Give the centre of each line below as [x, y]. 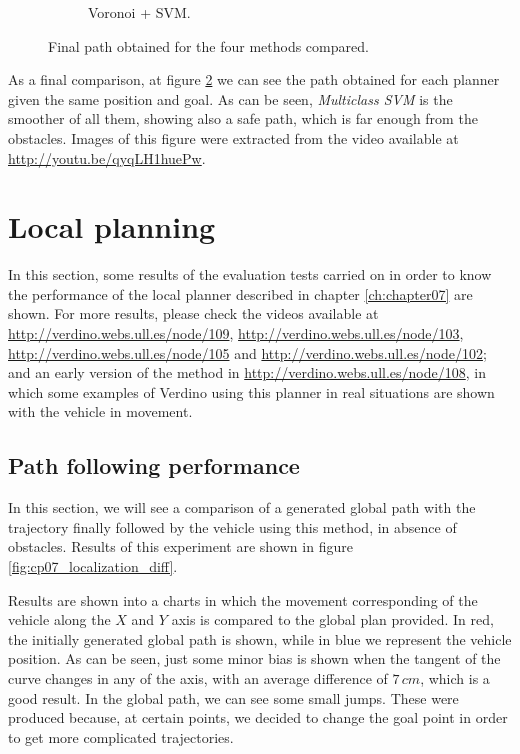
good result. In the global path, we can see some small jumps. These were [233, 697]
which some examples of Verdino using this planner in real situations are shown [251, 391]
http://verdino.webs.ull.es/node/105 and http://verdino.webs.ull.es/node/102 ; [247, 352]
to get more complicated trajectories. [121, 736]
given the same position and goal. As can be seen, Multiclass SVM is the [230, 98]
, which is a [455, 677]
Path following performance [154, 465]
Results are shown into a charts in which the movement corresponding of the [243, 599]
